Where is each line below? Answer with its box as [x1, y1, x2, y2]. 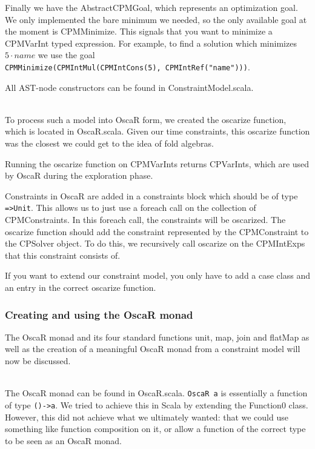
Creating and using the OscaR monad [5, 307, 193, 322]
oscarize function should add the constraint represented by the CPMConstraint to [5, 225, 309, 238]
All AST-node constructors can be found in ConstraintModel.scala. [5, 81, 254, 93]
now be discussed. [5, 354, 71, 367]
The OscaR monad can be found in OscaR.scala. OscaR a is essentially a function [5, 387, 308, 399]
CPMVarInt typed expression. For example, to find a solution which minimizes [5, 36, 297, 49]
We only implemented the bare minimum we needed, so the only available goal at [5, 13, 307, 25]
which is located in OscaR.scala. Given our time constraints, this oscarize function [5, 125, 310, 138]
